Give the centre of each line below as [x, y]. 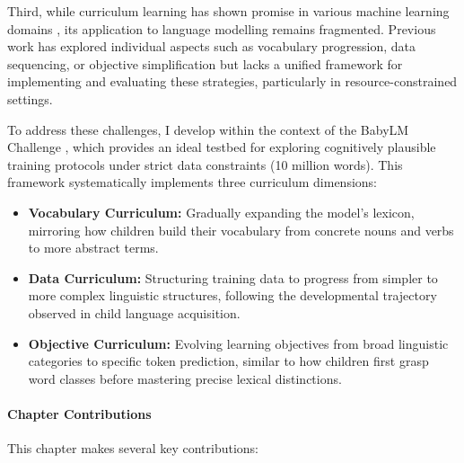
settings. [30, 98]
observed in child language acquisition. [134, 312]
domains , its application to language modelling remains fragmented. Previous [222, 28]
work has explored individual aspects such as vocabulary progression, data [211, 46]
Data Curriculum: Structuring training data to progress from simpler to [233, 277]
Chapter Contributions [79, 413]
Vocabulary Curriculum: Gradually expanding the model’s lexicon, [221, 212]
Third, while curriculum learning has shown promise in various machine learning [228, 11]
